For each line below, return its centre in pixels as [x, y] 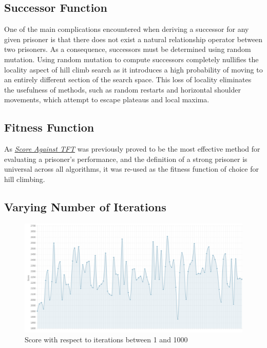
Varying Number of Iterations [85, 206]
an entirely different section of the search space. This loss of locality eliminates [128, 79]
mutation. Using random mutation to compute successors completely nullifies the [131, 59]
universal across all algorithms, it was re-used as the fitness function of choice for [131, 169]
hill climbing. [25, 179]
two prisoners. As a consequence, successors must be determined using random [128, 49]
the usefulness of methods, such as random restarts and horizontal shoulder [122, 89]
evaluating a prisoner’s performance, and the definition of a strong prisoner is [126, 159]
